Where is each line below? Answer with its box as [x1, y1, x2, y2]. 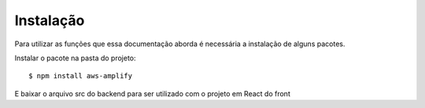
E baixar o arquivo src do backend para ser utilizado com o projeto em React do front [14, 88, 290, 98]
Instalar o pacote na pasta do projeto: [14, 53, 137, 63]
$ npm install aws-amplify [28, 71, 133, 81]
